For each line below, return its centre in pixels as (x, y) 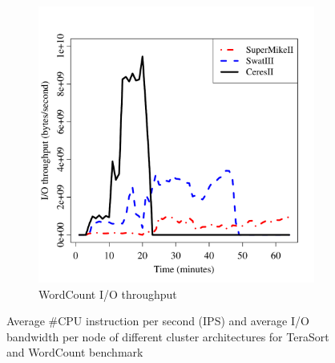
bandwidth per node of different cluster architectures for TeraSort (168, 336)
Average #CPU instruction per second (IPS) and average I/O (158, 321)
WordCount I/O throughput (108, 294)
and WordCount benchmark (75, 352)
